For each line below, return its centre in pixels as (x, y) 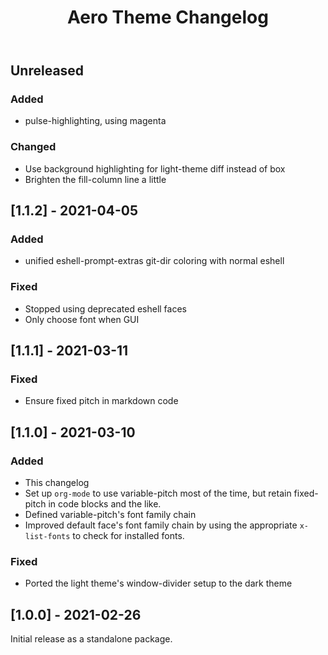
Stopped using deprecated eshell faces (105, 308)
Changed (33, 147)
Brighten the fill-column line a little (95, 179)
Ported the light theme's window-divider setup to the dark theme (158, 583)
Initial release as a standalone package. (91, 639)
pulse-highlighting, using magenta (95, 121)
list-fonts (47, 537)
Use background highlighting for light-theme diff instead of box (155, 168)
